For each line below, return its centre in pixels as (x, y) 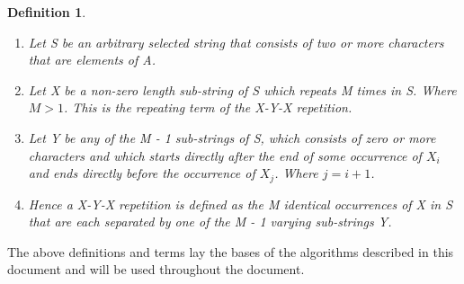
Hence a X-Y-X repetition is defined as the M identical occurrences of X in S (241, 204)
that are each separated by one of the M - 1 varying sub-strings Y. (210, 222)
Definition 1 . (47, 12)
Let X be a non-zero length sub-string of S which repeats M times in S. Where (242, 89)
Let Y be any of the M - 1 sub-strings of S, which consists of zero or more (232, 137)
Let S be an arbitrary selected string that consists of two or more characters (236, 42)
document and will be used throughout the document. (156, 269)
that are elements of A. (92, 60)
